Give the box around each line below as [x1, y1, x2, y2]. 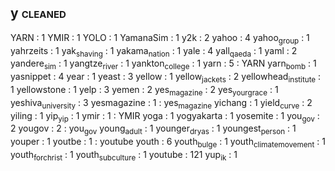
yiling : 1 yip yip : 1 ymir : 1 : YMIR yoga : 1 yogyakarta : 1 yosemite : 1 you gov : [10, 109, 320, 124]
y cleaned [10, 5, 67, 22]
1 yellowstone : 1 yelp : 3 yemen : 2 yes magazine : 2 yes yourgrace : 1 [10, 84, 279, 98]
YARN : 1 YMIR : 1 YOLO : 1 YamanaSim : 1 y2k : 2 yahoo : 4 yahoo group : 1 [10, 31, 310, 46]
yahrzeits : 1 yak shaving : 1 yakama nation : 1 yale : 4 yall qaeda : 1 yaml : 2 [10, 44, 298, 59]
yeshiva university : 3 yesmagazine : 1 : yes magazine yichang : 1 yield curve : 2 [10, 96, 313, 111]
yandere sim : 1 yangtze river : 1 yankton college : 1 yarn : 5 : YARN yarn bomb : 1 [10, 57, 317, 72]
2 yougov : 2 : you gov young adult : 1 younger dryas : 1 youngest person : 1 [10, 122, 297, 137]
